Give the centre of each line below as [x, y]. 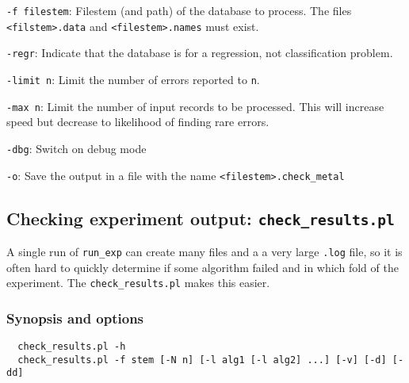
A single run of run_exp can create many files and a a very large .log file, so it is [204, 251]
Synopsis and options [75, 318]
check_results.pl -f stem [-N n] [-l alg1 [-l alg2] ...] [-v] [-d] [202, 360]
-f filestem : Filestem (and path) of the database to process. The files [179, 10]
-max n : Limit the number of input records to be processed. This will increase [195, 106]
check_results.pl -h [72, 347]
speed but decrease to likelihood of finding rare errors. [138, 122]
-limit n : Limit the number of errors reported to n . [133, 79]
